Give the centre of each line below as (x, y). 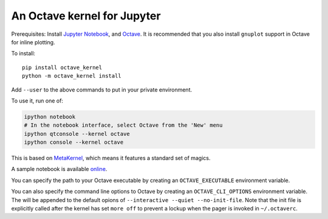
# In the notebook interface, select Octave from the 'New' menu (123, 125)
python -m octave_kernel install (72, 76)
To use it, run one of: (37, 101)
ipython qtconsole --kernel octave (77, 134)
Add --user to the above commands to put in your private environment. (102, 89)
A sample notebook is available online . (59, 169)
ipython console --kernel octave (74, 142)
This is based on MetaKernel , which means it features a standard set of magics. (111, 158)
